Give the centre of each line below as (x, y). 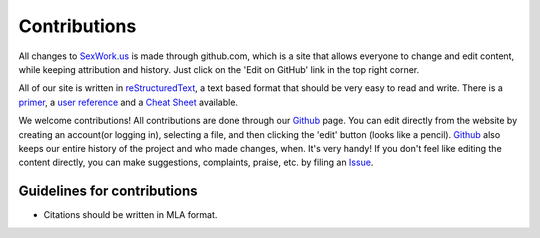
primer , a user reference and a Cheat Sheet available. (128, 102)
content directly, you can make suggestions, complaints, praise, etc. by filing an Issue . (196, 162)
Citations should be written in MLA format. (130, 215)
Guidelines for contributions (108, 191)
